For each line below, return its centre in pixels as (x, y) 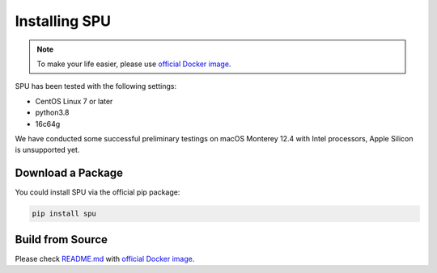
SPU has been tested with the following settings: (96, 86)
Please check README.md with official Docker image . (105, 258)
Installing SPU (63, 21)
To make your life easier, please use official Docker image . (134, 64)
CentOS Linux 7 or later (74, 101)
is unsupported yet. (47, 150)
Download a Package (69, 173)
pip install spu (64, 214)
